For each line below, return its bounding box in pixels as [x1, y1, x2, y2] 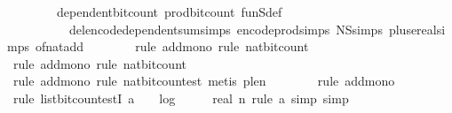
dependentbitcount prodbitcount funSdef [56, 3, 282, 20]
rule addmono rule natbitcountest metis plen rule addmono [12, 72, 395, 90]
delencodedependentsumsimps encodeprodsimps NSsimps [68, 19, 383, 38]
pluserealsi [388, 19, 446, 38]
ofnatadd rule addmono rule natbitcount [35, 37, 309, 56]
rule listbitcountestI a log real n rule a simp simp [12, 88, 349, 107]
